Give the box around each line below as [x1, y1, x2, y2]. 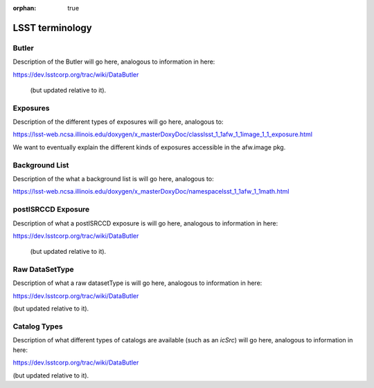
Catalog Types [12, 322, 63, 331]
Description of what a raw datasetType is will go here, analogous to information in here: [12, 279, 262, 287]
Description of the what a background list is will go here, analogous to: [12, 175, 214, 183]
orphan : [12, 4, 37, 12]
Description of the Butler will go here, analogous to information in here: [12, 57, 215, 66]
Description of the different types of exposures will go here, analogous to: [12, 118, 224, 126]
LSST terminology [12, 21, 93, 34]
